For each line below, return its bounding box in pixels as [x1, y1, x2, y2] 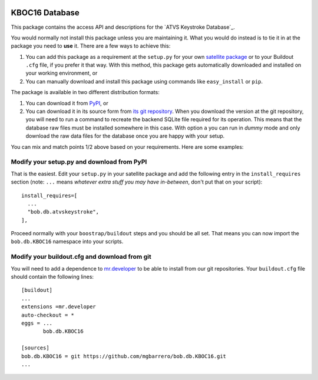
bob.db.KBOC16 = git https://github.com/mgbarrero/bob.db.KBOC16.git [21, 353, 227, 359]
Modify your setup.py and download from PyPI [11, 158, 147, 166]
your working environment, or [25, 69, 98, 76]
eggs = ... [21, 319, 53, 326]
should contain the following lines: [11, 274, 94, 280]
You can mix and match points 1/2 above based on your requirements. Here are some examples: [11, 143, 244, 150]
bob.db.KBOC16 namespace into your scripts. [11, 238, 124, 245]
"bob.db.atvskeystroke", [27, 209, 100, 215]
